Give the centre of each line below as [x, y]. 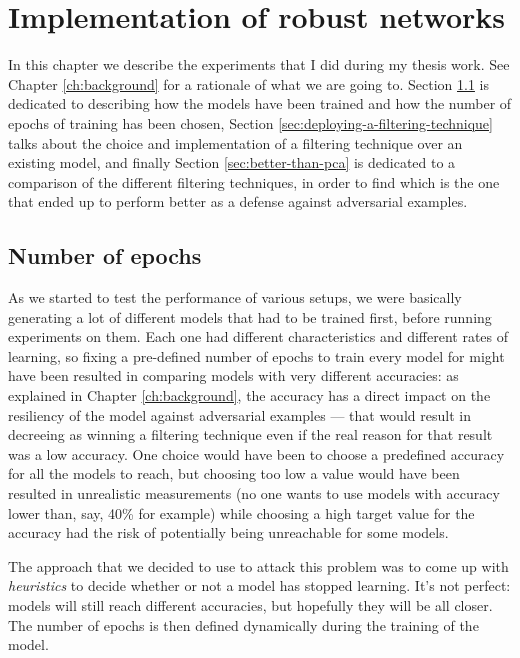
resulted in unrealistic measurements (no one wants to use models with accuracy [254, 493]
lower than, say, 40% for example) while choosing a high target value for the [241, 512]
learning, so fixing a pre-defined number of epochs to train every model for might [256, 355]
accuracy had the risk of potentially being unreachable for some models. [228, 532]
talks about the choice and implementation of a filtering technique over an [235, 142]
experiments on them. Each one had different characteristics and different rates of [258, 336]
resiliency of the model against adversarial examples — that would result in [239, 414]
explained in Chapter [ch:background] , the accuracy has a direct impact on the [249, 395]
